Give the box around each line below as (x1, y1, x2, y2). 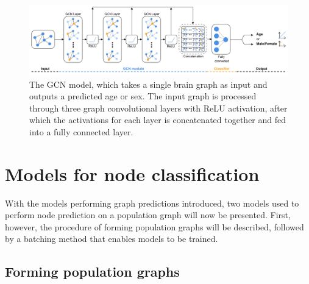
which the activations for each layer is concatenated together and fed (29, 113, 286, 126)
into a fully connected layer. (29, 125, 133, 138)
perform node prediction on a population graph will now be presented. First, (5, 208, 291, 221)
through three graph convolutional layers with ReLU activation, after (29, 101, 288, 114)
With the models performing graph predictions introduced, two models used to (5, 196, 299, 209)
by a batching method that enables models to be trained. (5, 232, 218, 245)
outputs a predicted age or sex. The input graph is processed (29, 90, 257, 102)
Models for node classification (5, 161, 260, 186)
